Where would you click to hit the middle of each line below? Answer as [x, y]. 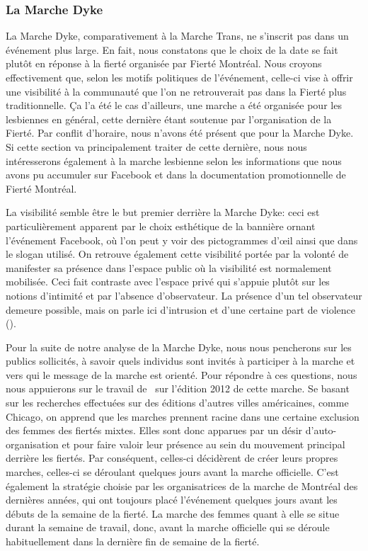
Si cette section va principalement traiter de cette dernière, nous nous [156, 146]
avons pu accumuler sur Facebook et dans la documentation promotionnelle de [176, 175]
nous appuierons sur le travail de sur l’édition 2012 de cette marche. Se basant [178, 388]
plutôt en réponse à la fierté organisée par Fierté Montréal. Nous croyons [164, 63]
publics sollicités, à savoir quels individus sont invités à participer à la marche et [180, 361]
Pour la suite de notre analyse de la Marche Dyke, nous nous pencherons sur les [179, 347]
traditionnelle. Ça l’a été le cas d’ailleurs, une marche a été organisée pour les [174, 105]
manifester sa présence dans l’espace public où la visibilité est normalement [169, 267]
